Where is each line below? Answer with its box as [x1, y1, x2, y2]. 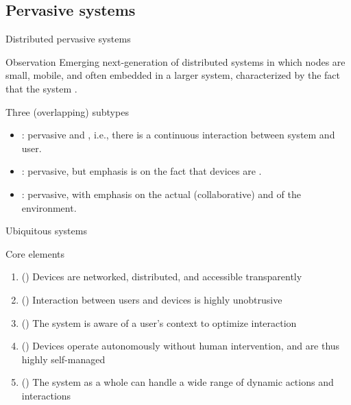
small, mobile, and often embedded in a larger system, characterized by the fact [5, 68, 341, 82]
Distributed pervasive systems [5, 32, 131, 46]
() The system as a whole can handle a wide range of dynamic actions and [21, 375, 334, 389]
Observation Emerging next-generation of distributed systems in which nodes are [5, 54, 346, 69]
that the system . [5, 81, 77, 95]
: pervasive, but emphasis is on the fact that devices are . [21, 164, 262, 178]
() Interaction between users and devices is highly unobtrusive [21, 292, 282, 306]
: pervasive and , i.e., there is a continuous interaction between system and [21, 127, 335, 142]
